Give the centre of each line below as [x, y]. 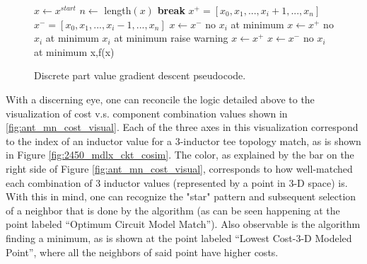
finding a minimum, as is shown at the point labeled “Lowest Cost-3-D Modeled [179, 237]
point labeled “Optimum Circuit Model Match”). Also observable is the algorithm [183, 224]
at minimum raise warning [171, 38]
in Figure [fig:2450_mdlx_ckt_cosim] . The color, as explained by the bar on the [180, 155]
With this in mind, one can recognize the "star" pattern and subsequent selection [181, 196]
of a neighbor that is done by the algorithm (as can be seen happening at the [173, 210]
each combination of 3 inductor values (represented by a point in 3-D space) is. [177, 182]
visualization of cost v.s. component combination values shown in [147, 113]
